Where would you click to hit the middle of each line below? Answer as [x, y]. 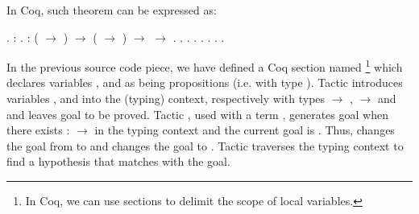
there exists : [38, 130]
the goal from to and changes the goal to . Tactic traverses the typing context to [205, 145]
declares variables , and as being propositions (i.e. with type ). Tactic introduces [205, 82]
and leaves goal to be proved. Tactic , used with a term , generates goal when [197, 114]
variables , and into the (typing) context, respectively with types [166, 99]
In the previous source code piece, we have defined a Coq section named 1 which [205, 66]
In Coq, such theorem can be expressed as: [112, 10]
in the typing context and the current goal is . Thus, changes [245, 130]
